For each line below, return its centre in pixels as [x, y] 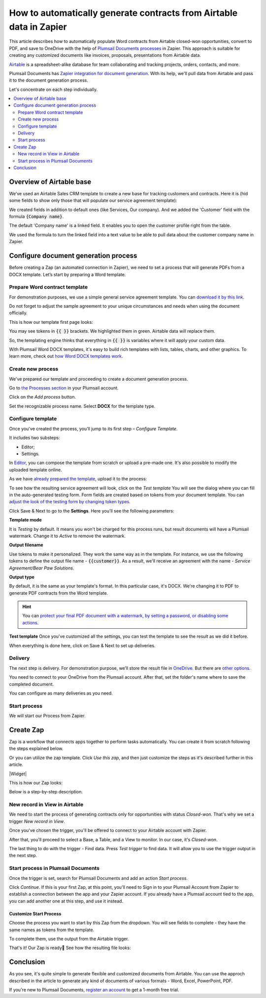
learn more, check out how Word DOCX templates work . [66, 356]
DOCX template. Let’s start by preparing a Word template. [67, 274]
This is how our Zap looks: [36, 782]
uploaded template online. [36, 470]
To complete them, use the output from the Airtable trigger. [69, 939]
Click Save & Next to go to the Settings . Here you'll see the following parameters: [92, 511]
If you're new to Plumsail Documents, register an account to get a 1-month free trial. [94, 990]
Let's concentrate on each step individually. [53, 89]
